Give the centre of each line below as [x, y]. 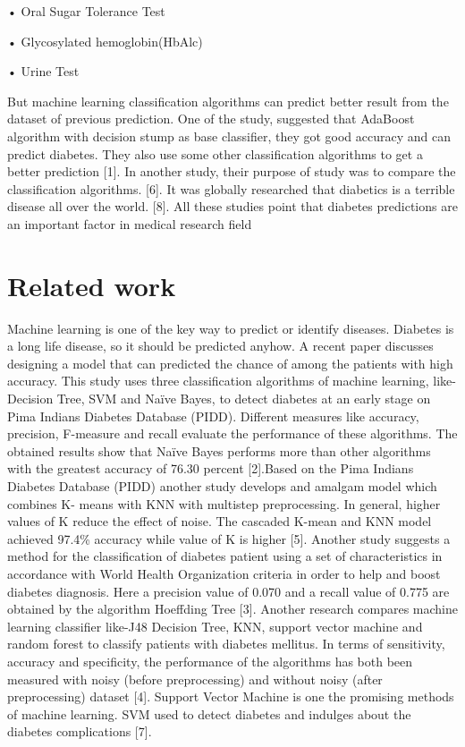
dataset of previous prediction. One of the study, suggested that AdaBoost [211, 119]
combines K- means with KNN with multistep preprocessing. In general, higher [224, 503]
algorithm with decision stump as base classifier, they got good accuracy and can [229, 136]
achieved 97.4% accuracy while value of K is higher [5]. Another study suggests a [229, 538]
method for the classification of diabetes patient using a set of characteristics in [225, 556]
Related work [92, 285]
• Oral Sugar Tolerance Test [86, 11]
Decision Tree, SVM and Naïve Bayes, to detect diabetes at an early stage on [219, 399]
